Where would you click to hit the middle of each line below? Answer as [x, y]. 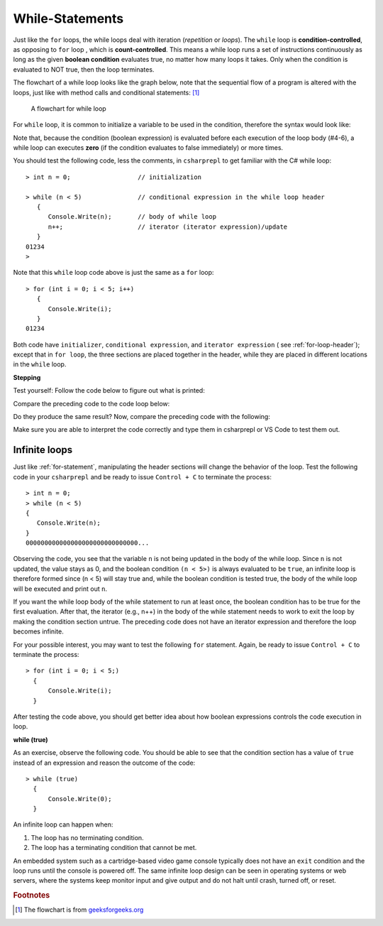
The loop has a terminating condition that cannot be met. [114, 848]
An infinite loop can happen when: [63, 824]
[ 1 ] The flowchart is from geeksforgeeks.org [79, 910]
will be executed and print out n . [60, 589]
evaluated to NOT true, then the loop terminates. [84, 69]
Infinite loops [43, 450]
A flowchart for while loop [68, 108]
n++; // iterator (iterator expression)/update [168, 227]
